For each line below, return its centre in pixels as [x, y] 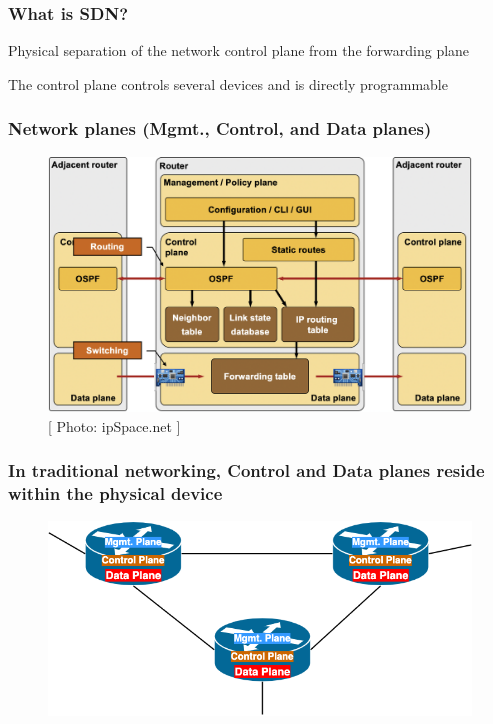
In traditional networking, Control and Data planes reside [246, 470]
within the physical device [115, 493]
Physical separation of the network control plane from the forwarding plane [239, 50]
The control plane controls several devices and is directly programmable [228, 83]
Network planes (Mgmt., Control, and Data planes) [220, 128]
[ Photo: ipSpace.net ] [114, 425]
